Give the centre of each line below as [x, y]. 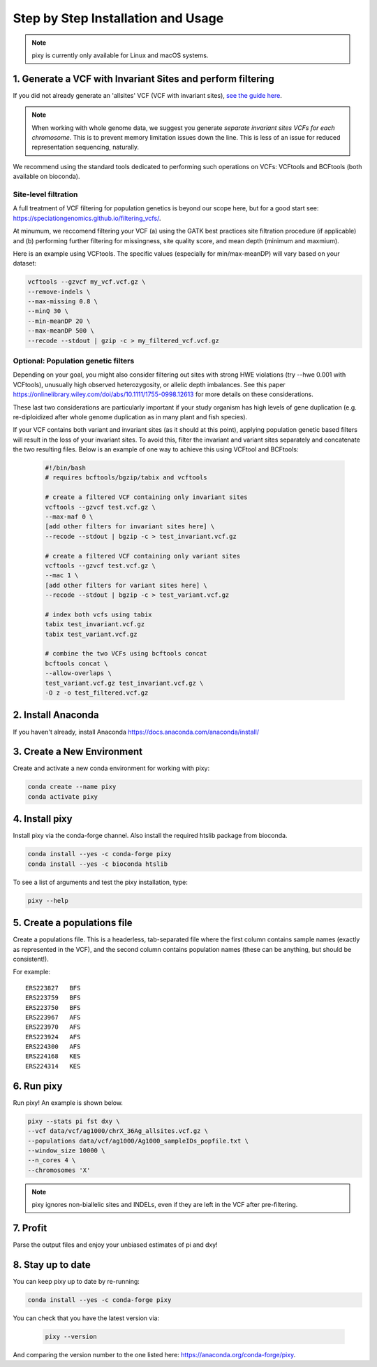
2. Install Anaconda [56, 715]
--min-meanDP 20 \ [59, 321]
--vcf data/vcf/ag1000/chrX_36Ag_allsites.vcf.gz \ [118, 1131]
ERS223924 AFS [53, 1037]
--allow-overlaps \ [78, 673]
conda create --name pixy [72, 787]
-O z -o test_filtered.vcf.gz [97, 693]
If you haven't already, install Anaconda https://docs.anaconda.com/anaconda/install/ [136, 732]
